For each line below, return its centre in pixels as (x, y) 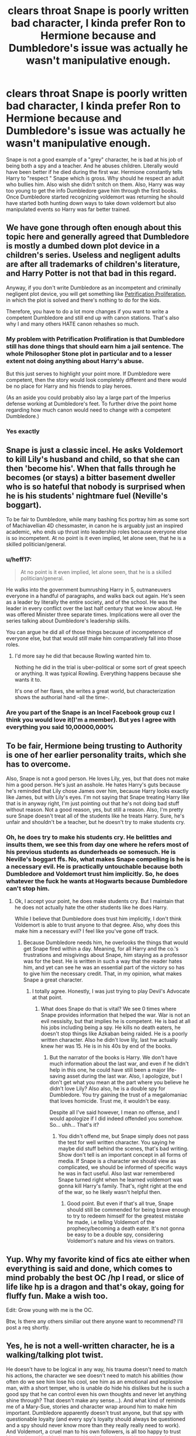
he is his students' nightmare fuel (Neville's (87, 496)
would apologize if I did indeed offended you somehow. (116, 1119)
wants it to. (28, 680)
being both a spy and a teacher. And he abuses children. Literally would (92, 166)
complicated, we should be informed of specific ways (123, 1167)
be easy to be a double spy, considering (115, 1235)
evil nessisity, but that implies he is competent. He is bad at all (116, 1021)
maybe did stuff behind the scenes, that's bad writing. (123, 1148)
